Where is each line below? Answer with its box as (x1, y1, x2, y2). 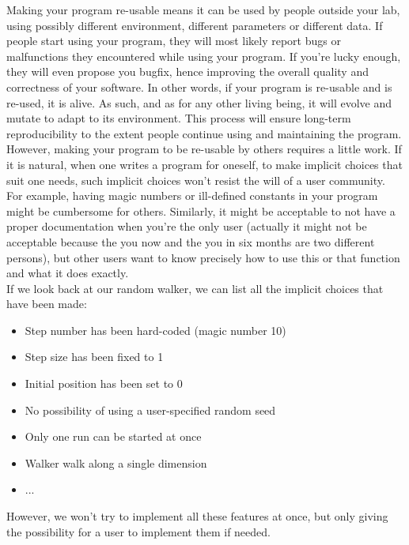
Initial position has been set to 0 (25, 375, 183, 392)
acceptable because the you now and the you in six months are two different (6, 233, 375, 250)
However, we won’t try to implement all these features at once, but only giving (6, 508, 388, 524)
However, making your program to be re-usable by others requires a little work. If (6, 141, 402, 157)
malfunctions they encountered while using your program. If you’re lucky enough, (6, 47, 401, 64)
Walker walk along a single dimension (25, 454, 207, 471)
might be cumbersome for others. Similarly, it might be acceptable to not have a (6, 202, 396, 219)
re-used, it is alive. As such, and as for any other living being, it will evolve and (6, 94, 392, 111)
